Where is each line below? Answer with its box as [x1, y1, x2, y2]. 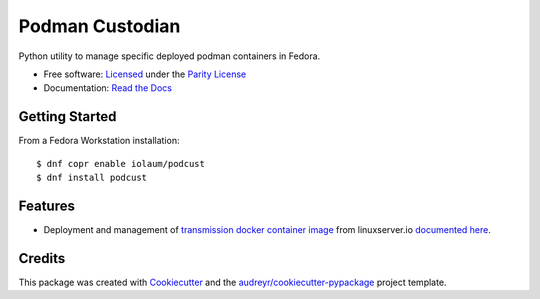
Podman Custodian [18, 15, 181, 37]
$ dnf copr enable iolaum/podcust [36, 158, 205, 169]
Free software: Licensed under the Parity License [43, 68, 247, 80]
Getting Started [18, 108, 117, 125]
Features [18, 197, 75, 214]
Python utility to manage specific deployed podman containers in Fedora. [18, 50, 321, 62]
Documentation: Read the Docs [43, 82, 172, 94]
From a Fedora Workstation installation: [18, 135, 180, 147]
